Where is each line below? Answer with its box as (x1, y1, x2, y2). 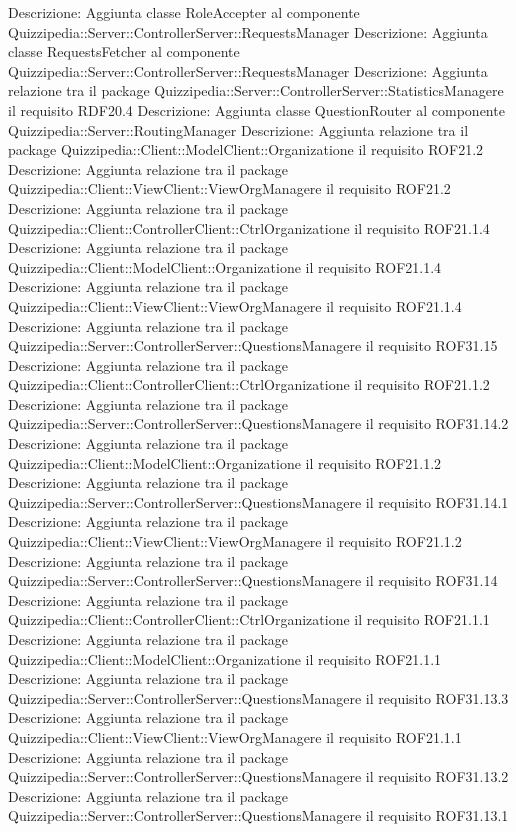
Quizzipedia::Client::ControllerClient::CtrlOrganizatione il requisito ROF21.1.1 (8, 609, 490, 630)
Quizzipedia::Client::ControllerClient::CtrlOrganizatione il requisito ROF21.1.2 (8, 374, 490, 395)
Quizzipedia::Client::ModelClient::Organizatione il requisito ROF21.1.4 (8, 256, 442, 277)
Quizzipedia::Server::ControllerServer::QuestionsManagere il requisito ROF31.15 (8, 335, 498, 356)
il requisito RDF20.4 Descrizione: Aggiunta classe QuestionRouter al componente (8, 99, 505, 120)
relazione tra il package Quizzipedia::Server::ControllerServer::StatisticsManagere (8, 80, 504, 101)
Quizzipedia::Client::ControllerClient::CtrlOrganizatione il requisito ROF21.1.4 (8, 217, 490, 238)
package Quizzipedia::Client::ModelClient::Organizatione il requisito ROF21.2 (8, 139, 484, 160)
